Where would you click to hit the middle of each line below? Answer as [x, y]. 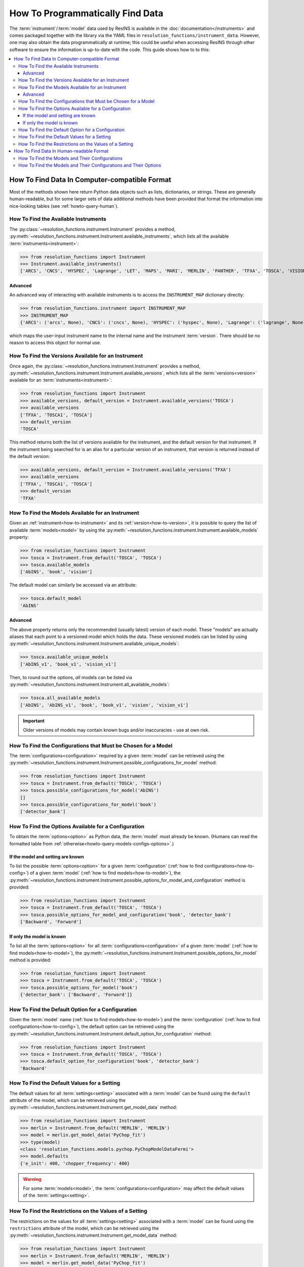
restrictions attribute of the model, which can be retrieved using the [84, 1228]
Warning [32, 1179]
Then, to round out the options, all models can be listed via [71, 677]
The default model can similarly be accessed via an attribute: [73, 585]
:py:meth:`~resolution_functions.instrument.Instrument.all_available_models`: [89, 685]
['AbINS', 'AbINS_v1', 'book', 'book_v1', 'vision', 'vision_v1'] [104, 705]
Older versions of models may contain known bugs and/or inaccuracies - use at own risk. [116, 730]
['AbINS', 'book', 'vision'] [56, 572]
